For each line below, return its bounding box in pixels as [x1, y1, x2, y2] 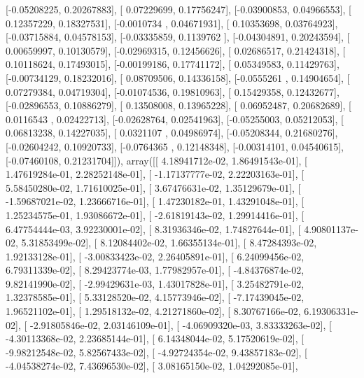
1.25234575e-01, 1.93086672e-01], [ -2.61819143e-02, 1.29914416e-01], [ [6, 207, 304, 222]
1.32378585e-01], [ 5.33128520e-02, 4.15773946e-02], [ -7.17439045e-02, [6, 290, 304, 304]
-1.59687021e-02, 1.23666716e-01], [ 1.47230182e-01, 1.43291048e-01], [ [6, 194, 304, 209]
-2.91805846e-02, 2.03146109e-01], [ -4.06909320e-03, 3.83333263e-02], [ [29, 317, 332, 332]
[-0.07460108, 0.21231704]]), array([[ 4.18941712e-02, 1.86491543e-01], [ [6, 153, 307, 167]
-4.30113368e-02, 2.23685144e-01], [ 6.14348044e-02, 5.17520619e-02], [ [6, 331, 304, 346]
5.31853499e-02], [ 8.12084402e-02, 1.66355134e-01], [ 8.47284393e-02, [21, 235, 317, 250]
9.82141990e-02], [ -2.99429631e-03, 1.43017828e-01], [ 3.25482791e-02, [6, 276, 304, 290]
